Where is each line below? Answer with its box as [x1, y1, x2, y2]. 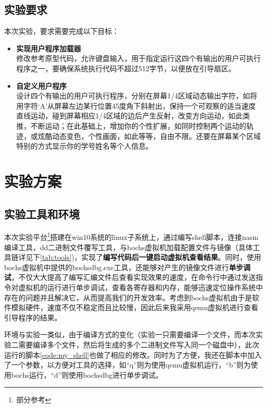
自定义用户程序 [16, 80, 67, 91]
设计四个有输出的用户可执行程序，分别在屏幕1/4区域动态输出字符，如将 [16, 90, 257, 101]
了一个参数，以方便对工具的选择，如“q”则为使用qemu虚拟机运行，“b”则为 [4, 359, 251, 370]
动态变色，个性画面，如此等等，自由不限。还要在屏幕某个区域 [52, 130, 261, 141]
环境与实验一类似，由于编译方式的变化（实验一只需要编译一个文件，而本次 [4, 329, 256, 340]
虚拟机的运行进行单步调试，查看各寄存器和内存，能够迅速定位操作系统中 [18, 281, 263, 292]
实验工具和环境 [4, 206, 80, 221]
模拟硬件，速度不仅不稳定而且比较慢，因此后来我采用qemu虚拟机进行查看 [11, 302, 258, 313]
